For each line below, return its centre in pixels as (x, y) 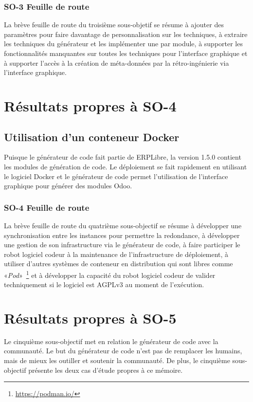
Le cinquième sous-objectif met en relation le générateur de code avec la (111, 341)
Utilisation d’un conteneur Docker (92, 137)
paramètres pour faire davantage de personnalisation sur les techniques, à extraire (126, 34)
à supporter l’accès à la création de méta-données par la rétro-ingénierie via (117, 63)
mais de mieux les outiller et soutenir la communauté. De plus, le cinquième (117, 360)
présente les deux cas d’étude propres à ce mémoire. (106, 370)
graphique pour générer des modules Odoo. (68, 186)
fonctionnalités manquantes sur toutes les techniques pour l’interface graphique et (126, 53)
